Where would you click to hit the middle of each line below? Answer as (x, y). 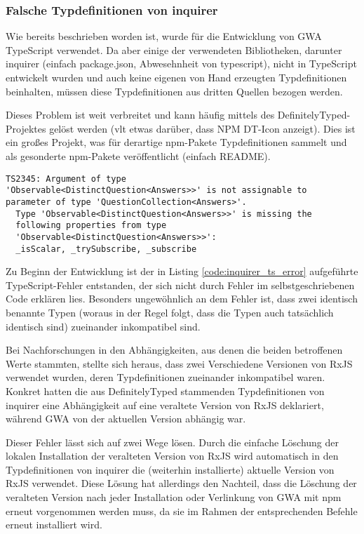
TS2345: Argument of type (66, 179)
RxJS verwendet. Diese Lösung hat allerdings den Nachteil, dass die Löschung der (181, 483)
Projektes (26, 128)
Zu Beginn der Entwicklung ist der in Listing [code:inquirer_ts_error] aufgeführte (182, 271)
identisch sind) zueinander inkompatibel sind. (103, 326)
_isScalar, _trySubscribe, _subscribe (106, 249)
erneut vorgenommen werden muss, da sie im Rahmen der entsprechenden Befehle (182, 510)
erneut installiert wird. (54, 525)
